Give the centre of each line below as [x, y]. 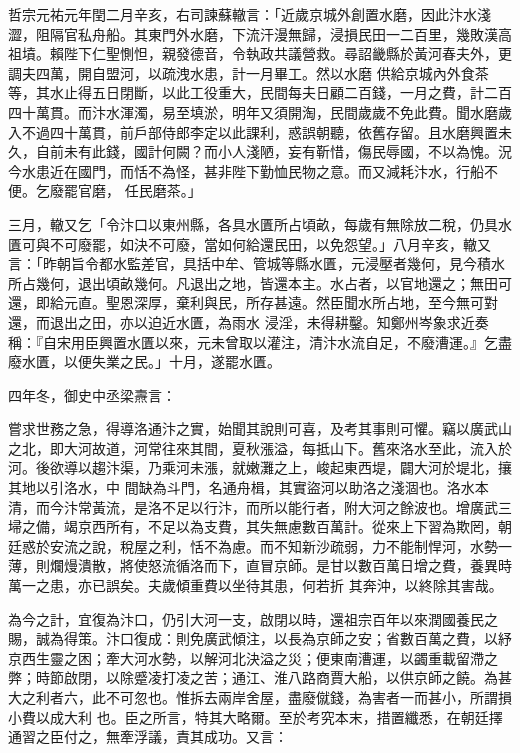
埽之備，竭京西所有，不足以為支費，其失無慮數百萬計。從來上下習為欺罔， [253, 526]
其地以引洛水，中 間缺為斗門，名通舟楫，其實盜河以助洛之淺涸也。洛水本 [248, 487]
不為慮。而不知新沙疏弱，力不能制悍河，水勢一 [357, 545]
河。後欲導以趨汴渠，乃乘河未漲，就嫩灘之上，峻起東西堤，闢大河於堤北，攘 [260, 467]
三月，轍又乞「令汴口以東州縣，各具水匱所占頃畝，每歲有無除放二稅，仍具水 [260, 223]
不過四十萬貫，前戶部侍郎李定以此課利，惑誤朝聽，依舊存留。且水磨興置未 [266, 131]
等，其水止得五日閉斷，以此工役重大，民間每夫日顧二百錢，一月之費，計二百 [260, 92]
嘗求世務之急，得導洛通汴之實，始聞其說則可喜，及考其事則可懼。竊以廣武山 [260, 428]
